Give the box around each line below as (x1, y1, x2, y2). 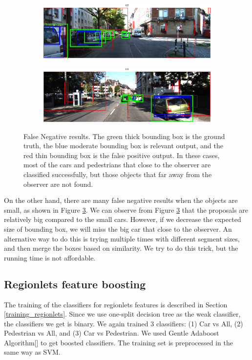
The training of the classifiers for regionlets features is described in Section (4, 299, 228, 309)
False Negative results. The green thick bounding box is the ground (23, 131, 225, 141)
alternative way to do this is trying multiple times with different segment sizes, (4, 233, 240, 243)
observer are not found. (23, 179, 93, 189)
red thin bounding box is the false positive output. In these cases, (23, 150, 220, 160)
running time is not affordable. (4, 252, 96, 262)
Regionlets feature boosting (4, 276, 146, 291)
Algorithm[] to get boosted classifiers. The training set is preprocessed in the (4, 337, 233, 347)
